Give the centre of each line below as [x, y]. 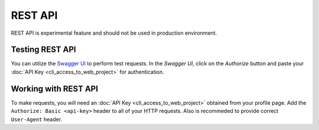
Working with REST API [55, 89]
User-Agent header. [36, 119]
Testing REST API [43, 50]
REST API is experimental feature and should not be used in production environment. [114, 33]
